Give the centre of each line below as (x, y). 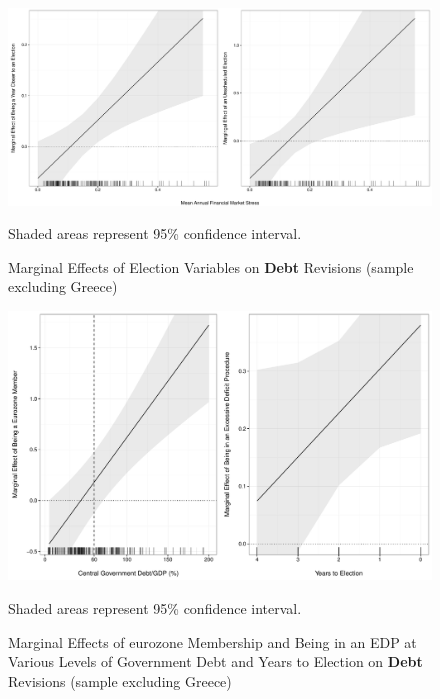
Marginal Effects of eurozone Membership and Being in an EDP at (212, 641)
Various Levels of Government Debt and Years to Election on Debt (215, 661)
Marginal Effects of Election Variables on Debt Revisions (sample (211, 266)
